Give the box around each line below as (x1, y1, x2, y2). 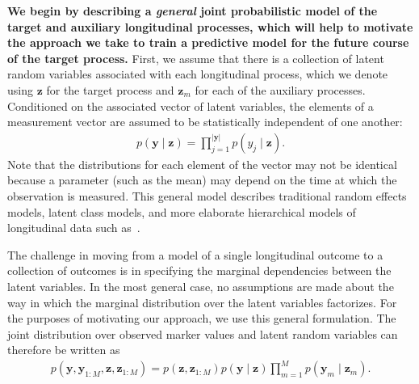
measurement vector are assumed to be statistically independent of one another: (7, 113, 403, 130)
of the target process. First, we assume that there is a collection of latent (7, 49, 384, 66)
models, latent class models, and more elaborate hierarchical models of (7, 203, 356, 220)
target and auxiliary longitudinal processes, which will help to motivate (7, 18, 413, 35)
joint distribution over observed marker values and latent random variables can (7, 325, 398, 342)
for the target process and (46, 81, 174, 98)
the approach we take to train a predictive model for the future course (7, 34, 409, 51)
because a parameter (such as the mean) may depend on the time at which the (7, 171, 397, 188)
